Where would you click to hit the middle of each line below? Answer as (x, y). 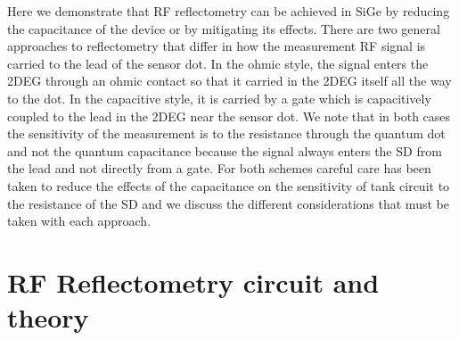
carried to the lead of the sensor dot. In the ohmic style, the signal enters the (218, 63)
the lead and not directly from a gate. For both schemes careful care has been (219, 168)
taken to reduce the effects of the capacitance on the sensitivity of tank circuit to (229, 185)
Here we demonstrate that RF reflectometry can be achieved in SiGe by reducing (229, 11)
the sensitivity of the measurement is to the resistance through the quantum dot (226, 133)
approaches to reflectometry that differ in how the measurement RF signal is (217, 46)
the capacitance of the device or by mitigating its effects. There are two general (224, 28)
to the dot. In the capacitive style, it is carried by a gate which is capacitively (219, 98)
